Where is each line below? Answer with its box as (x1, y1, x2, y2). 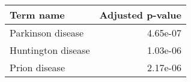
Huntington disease (10, 43, 90, 57)
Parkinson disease (10, 26, 84, 40)
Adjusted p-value (99, 8, 181, 22)
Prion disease (10, 60, 65, 74)
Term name (10, 8, 65, 22)
